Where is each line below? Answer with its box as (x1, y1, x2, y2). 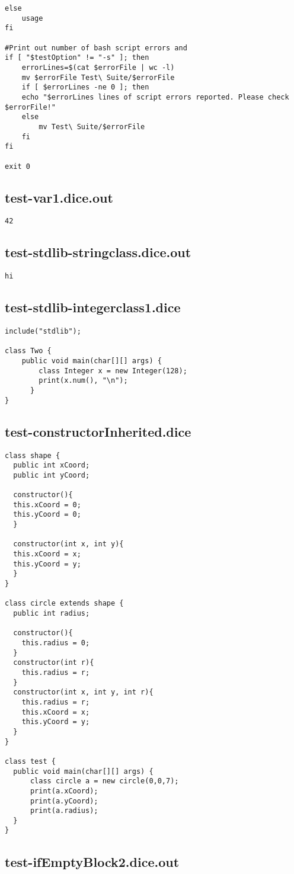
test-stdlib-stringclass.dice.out (5, 243, 191, 261)
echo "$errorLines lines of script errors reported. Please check (21, 92, 289, 101)
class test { (5, 757, 56, 766)
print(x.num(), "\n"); (39, 376, 128, 385)
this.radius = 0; (21, 639, 90, 647)
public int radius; (13, 609, 90, 618)
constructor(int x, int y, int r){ (13, 688, 154, 697)
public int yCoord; (13, 470, 90, 479)
